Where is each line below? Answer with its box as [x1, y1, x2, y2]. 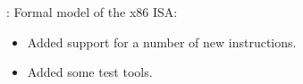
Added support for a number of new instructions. [27, 32, 297, 51]
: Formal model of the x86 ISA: [6, 3, 178, 21]
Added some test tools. [27, 63, 153, 81]
